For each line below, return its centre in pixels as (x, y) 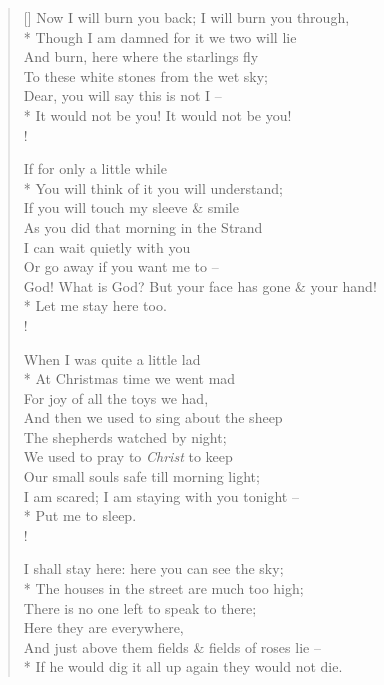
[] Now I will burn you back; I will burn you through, (186, 17)
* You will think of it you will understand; (153, 187)
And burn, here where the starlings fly (141, 56)
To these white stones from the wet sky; (145, 75)
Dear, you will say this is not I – (122, 95)
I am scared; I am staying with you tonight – (161, 495)
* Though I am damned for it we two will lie (160, 36)
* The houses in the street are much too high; (163, 588)
